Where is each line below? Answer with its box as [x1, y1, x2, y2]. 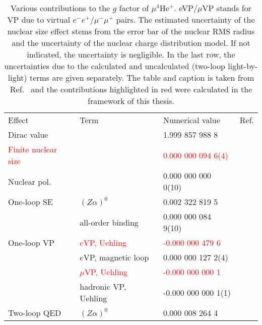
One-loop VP [8, 237, 54, 248]
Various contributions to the [11, 2, 110, 14]
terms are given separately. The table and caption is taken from [29, 72, 254, 83]
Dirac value [8, 129, 48, 140]
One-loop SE [8, 196, 53, 207]
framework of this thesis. [88, 95, 174, 106]
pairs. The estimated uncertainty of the [116, 14, 255, 25]
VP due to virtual [7, 14, 71, 25]
